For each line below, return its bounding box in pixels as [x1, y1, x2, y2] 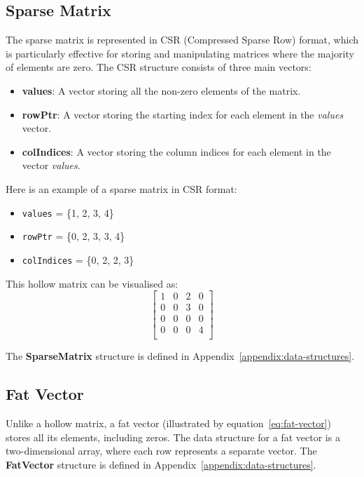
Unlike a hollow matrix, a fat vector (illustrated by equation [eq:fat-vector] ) [6, 416, 331, 431]
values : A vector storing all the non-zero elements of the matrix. [22, 83, 301, 98]
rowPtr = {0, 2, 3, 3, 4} [22, 229, 125, 243]
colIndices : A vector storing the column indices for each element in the [22, 144, 331, 159]
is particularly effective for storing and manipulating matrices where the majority [6, 46, 354, 60]
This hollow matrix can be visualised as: [6, 276, 178, 290]
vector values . [22, 158, 80, 173]
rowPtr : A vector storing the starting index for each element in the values [22, 107, 344, 121]
